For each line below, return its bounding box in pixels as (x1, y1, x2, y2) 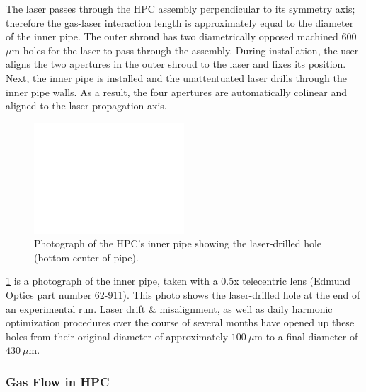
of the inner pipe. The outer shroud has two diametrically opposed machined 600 (6, 29, 357, 44)
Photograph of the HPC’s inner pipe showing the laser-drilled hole (34, 236, 322, 251)
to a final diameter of (265, 328, 358, 343)
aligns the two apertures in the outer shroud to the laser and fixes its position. (6, 57, 346, 71)
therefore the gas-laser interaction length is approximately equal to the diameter (6, 15, 354, 30)
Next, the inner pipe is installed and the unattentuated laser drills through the (6, 70, 347, 85)
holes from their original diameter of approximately (6, 328, 229, 343)
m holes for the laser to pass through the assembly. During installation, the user (11, 42, 359, 57)
